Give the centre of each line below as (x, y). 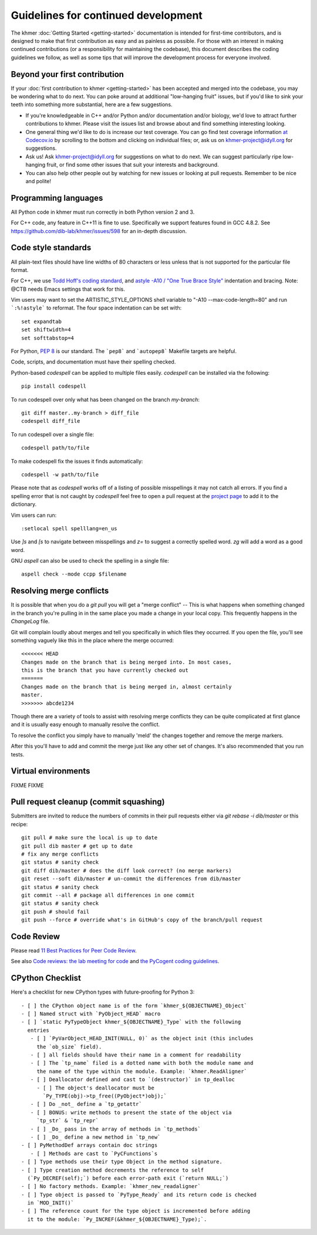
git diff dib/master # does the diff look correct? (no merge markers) (127, 870)
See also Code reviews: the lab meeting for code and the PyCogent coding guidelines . (115, 961)
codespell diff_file (51, 421)
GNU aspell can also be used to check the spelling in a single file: (90, 561)
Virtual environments (50, 771)
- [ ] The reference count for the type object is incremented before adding (136, 1211)
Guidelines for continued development (107, 15)
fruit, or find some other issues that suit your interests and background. (133, 165)
